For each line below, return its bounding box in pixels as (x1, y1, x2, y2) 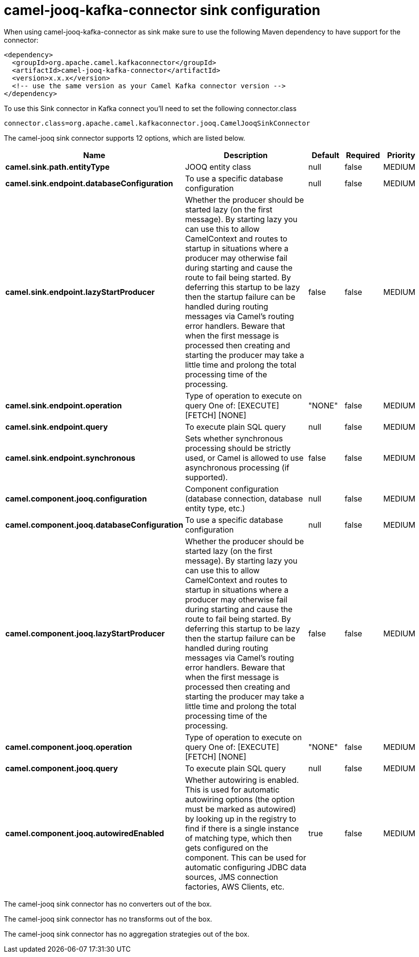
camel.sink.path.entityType (5, 162, 110, 172)
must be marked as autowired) (185, 804, 296, 814)
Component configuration (185, 484, 279, 494)
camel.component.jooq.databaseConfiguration (5, 519, 184, 530)
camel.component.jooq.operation (5, 742, 132, 752)
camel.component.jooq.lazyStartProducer (5, 628, 165, 638)
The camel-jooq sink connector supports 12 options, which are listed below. (4, 133, 246, 142)
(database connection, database (185, 493, 303, 503)
